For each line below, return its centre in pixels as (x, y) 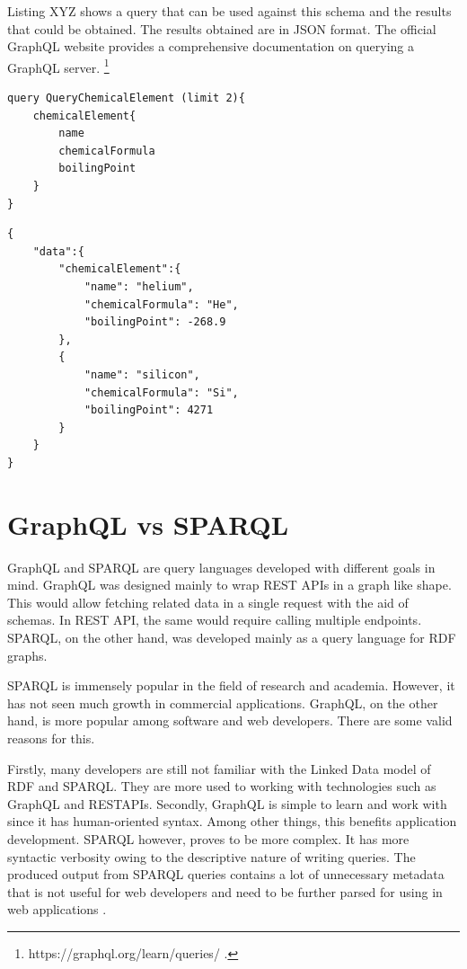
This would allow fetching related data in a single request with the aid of (208, 602)
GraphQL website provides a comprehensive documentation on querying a (211, 46)
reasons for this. (51, 738)
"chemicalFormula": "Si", (161, 392)
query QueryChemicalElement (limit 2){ (126, 98)
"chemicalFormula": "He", (161, 304)
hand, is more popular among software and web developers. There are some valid (230, 720)
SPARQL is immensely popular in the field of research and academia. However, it (231, 685)
